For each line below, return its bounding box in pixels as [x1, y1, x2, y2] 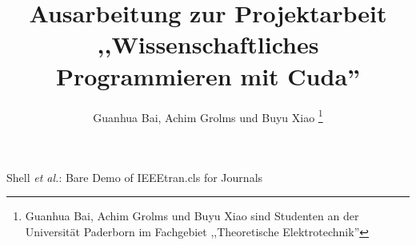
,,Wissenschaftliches [97, 28, 319, 61]
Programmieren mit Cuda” [55, 59, 361, 92]
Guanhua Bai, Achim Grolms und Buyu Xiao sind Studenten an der [25, 207, 359, 224]
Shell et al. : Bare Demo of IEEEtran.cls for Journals [6, 168, 263, 185]
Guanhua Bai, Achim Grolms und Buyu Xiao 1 [93, 106, 323, 125]
